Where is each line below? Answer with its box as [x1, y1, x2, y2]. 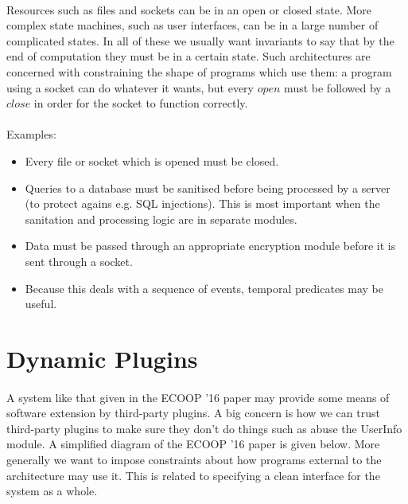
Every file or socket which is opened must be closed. [25, 152, 279, 169]
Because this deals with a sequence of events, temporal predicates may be [25, 279, 384, 296]
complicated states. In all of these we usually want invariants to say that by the [6, 32, 394, 49]
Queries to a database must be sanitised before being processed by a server [25, 179, 391, 196]
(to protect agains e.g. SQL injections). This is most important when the [25, 195, 380, 212]
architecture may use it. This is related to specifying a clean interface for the [6, 467, 380, 483]
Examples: [6, 126, 56, 143]
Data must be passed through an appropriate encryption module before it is [25, 237, 396, 254]
